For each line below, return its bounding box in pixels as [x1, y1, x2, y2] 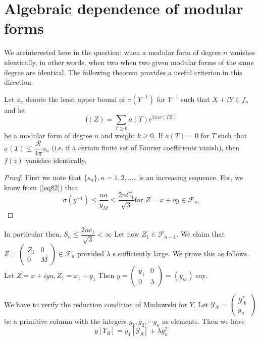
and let [4, 104, 26, 115]
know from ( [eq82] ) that [4, 182, 78, 192]
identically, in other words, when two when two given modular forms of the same [4, 56, 254, 67]
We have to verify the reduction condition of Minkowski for [4, 299, 187, 309]
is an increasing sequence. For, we [139, 172, 243, 182]
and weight [101, 130, 135, 140]
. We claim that [176, 229, 225, 239]
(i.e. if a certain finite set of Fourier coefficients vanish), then [51, 142, 240, 153]
